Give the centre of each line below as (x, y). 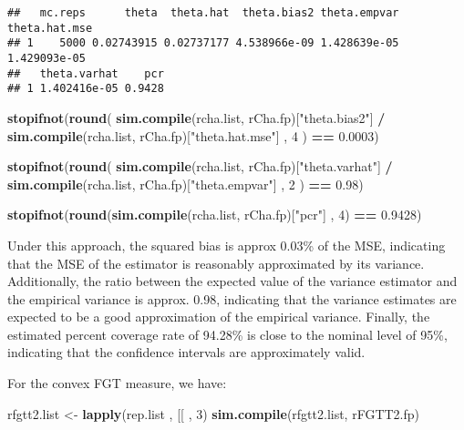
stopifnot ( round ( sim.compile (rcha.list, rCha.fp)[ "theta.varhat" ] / (200, 166)
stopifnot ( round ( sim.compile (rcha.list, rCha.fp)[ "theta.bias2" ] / (196, 117)
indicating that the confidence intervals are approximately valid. (186, 352)
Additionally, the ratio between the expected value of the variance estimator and (232, 281)
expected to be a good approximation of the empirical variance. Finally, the (219, 317)
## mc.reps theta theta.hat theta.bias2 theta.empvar (203, 13)
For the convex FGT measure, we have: (117, 383)
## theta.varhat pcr (86, 73)
